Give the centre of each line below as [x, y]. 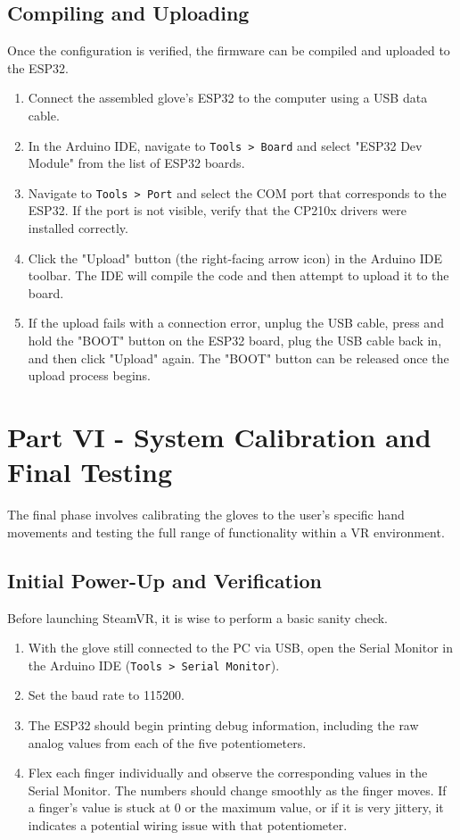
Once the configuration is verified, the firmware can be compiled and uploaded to [229, 50]
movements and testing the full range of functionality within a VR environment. [226, 532]
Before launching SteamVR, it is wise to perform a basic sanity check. [197, 617]
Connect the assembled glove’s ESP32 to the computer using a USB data [228, 98]
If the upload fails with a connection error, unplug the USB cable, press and [236, 323]
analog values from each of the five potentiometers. [167, 742]
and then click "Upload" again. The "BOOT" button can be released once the [238, 358]
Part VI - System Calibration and [219, 437]
